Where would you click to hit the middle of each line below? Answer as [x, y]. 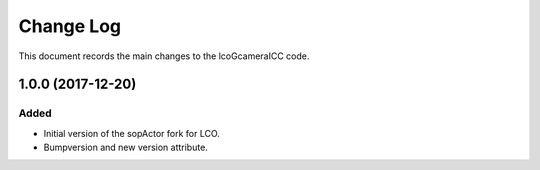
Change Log [70, 26]
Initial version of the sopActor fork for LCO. [131, 133]
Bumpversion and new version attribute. [126, 147]
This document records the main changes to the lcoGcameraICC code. [164, 56]
